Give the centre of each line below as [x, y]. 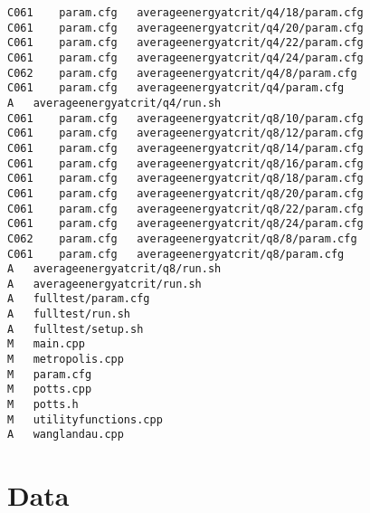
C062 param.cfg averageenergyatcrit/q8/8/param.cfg [182, 238]
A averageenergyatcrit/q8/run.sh [114, 269]
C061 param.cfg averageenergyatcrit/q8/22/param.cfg [185, 209]
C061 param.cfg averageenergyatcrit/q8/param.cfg [176, 254]
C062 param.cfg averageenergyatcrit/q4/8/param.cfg [182, 73]
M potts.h [43, 405]
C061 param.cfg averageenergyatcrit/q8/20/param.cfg [185, 193]
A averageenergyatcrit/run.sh [104, 284]
